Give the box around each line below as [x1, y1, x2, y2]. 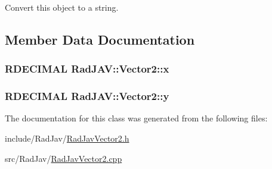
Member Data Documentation [5, 30, 195, 48]
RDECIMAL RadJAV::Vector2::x [5, 61, 169, 76]
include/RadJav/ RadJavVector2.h [5, 132, 129, 145]
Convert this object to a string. [5, 1, 119, 13]
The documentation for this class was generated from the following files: [5, 112, 268, 124]
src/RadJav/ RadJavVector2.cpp [5, 152, 122, 164]
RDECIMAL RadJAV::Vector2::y [5, 89, 169, 104]
